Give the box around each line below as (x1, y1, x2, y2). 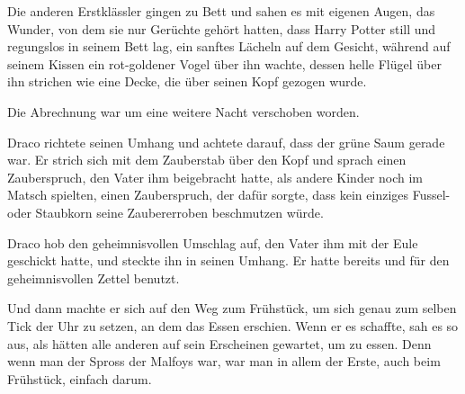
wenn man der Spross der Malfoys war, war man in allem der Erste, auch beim (7, 352, 441, 371)
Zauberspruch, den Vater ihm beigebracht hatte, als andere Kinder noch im (7, 167, 424, 186)
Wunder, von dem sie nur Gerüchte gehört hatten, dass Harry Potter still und (7, 19, 436, 38)
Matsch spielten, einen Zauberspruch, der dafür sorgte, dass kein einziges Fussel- (7, 185, 451, 204)
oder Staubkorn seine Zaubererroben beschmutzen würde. (7, 202, 324, 221)
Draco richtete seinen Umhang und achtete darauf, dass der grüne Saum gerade (7, 132, 445, 151)
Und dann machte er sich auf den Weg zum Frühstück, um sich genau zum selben (7, 299, 457, 318)
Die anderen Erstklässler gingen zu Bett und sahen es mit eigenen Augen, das (7, 2, 435, 20)
